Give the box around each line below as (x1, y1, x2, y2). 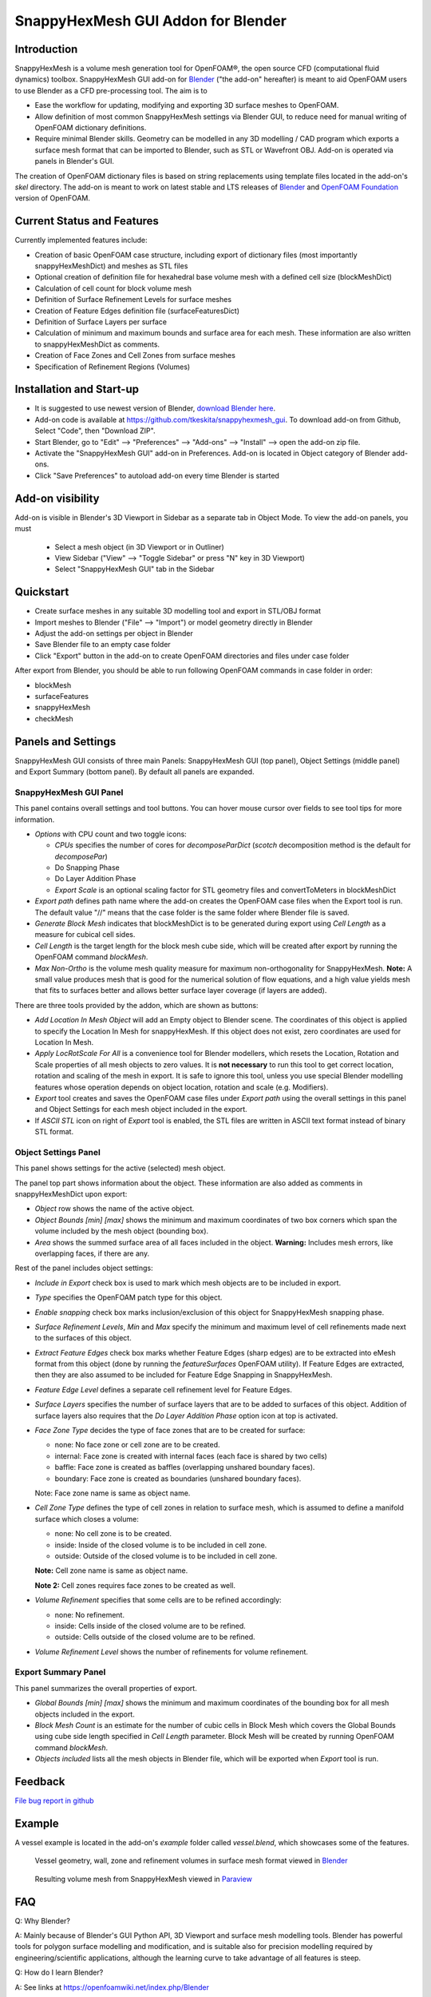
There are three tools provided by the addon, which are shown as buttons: (14, 1000, 259, 1010)
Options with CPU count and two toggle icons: (34, 829, 187, 839)
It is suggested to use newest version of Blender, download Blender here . (34, 403, 276, 413)
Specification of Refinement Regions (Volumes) (34, 362, 191, 371)
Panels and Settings (14, 735, 117, 748)
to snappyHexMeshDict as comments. (34, 339, 160, 349)
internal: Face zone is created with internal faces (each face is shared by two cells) (54, 1451, 327, 1461)
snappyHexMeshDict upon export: (14, 1189, 128, 1198)
